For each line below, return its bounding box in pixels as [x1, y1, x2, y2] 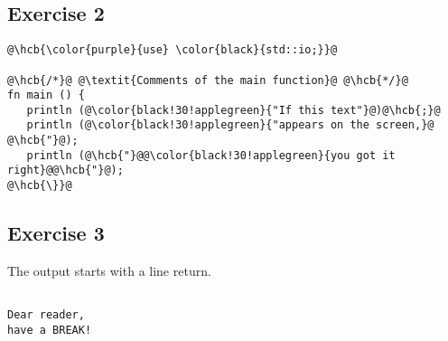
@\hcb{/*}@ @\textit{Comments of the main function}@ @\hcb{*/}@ [7, 73, 408, 87]
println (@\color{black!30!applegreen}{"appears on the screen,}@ [26, 118, 434, 132]
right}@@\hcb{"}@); [7, 164, 124, 177]
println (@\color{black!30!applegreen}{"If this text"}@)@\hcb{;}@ [26, 103, 441, 117]
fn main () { [7, 89, 85, 102]
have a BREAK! [7, 323, 92, 336]
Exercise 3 [7, 219, 105, 247]
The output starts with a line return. [7, 260, 211, 279]
